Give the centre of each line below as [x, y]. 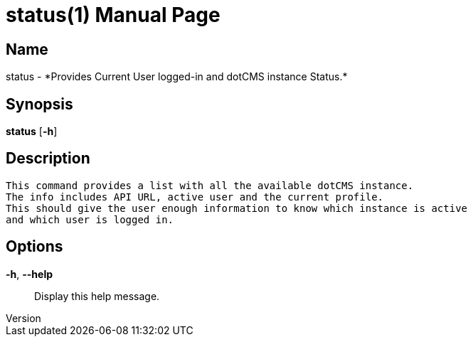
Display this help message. [97, 296]
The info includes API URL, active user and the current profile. [195, 197]
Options [34, 247]
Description [48, 159]
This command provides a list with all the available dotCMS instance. [210, 185]
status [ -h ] [32, 132]
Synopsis [39, 104]
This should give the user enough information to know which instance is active [237, 208]
